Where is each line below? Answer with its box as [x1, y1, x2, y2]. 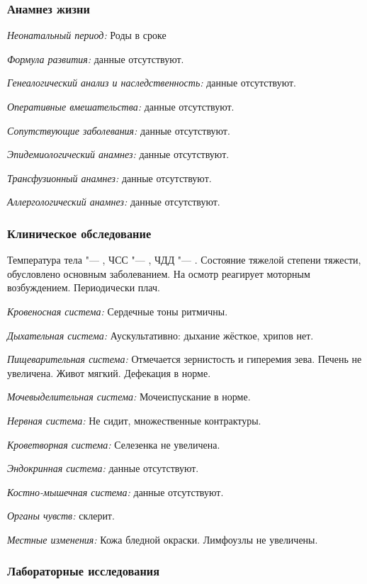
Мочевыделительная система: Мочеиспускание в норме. [7, 389, 251, 404]
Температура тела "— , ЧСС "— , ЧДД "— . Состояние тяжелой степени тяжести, [7, 252, 361, 267]
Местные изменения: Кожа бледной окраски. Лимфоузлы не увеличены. [7, 532, 318, 546]
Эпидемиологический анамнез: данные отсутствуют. [7, 147, 230, 162]
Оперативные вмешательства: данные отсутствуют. [7, 99, 235, 113]
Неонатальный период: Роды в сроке [7, 28, 166, 43]
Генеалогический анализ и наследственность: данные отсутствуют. [7, 75, 296, 90]
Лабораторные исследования [7, 562, 160, 580]
